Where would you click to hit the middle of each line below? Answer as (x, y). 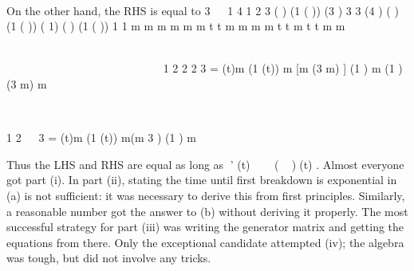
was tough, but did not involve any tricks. (109, 258)
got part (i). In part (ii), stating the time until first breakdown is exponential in (202, 180)
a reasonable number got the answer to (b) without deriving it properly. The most (207, 211)
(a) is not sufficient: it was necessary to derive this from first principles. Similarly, (206, 195)
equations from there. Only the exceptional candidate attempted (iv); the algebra (205, 242)
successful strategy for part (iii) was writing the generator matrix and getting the (205, 227)
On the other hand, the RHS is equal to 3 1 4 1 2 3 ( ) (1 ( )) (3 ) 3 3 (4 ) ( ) (203, 10)
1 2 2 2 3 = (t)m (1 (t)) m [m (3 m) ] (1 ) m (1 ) (283, 68)
